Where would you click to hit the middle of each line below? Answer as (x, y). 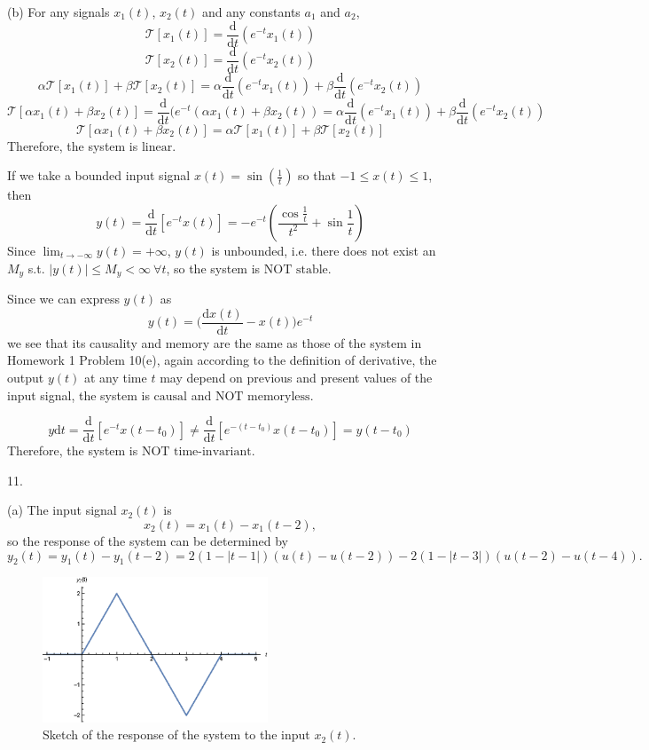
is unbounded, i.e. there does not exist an (324, 251)
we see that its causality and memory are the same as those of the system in (215, 342)
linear (157, 147)
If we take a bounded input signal (99, 175)
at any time (115, 377)
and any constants (251, 12)
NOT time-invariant (196, 452)
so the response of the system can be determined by (148, 540)
